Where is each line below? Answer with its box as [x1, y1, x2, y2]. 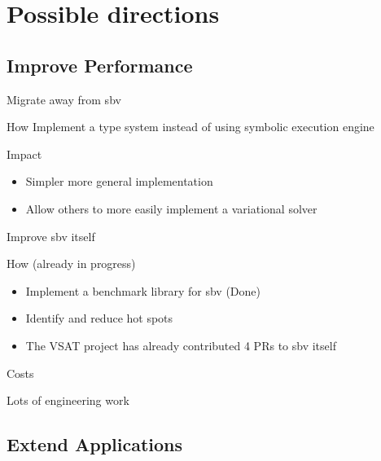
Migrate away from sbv [7, 90, 121, 108]
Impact [7, 145, 42, 162]
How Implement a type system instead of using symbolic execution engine [7, 118, 374, 135]
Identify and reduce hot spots [25, 310, 173, 327]
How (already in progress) [7, 255, 136, 272]
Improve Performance [7, 52, 193, 77]
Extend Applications [7, 432, 183, 457]
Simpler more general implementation [25, 173, 213, 190]
